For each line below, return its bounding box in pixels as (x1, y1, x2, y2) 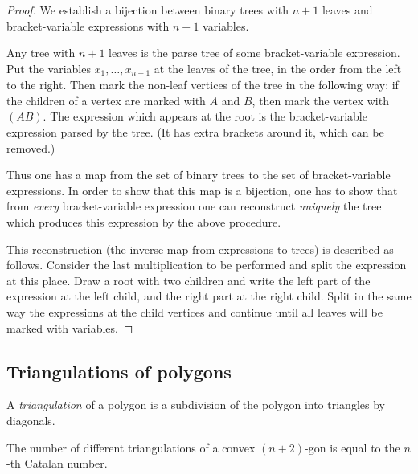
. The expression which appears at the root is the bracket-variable (43, 108, 367, 125)
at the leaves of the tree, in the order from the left (154, 59, 402, 76)
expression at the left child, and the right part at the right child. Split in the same (6, 288, 412, 304)
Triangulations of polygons (6, 358, 232, 383)
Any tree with (6, 44, 76, 61)
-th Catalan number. (6, 455, 108, 472)
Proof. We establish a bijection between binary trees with (6, 2, 289, 18)
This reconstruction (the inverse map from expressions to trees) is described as (6, 240, 394, 257)
